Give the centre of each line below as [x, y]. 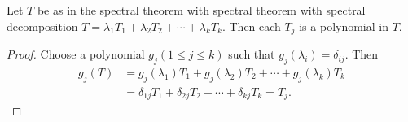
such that [252, 54]
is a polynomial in [344, 26]
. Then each [251, 26]
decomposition [42, 26]
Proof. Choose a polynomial [76, 54]
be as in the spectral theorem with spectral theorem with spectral [201, 10]
